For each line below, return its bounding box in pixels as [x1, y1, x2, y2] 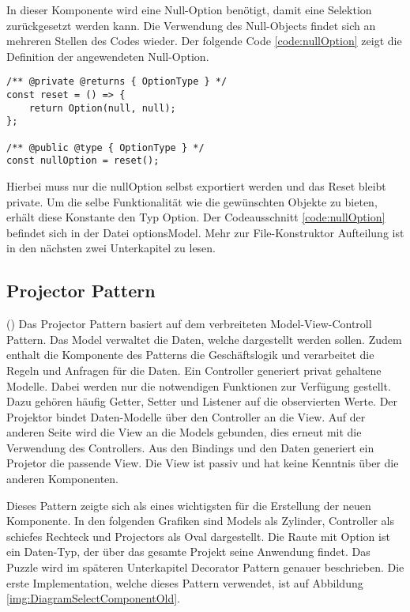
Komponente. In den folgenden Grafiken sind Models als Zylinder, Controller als [6, 512, 394, 529]
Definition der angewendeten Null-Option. [6, 47, 209, 64]
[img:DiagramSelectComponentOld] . [6, 590, 180, 606]
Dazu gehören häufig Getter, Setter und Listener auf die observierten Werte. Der [6, 393, 398, 410]
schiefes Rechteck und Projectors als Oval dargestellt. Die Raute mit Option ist [6, 527, 390, 544]
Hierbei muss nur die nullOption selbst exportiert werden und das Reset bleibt [6, 177, 386, 194]
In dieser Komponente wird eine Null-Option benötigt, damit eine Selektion [6, 2, 372, 17]
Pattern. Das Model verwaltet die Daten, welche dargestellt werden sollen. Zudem [6, 331, 402, 347]
